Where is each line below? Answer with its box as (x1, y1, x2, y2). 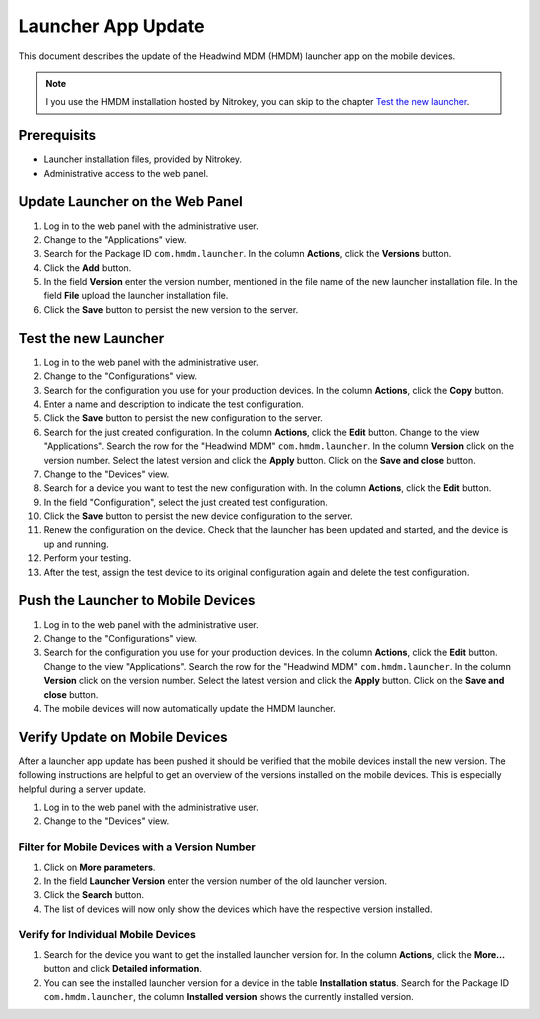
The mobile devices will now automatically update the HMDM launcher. (43, 702, 337, 714)
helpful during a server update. (18, 783, 147, 795)
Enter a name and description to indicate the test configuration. (43, 398, 304, 410)
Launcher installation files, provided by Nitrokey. (43, 153, 243, 165)
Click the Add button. (43, 261, 132, 274)
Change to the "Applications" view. (43, 233, 187, 245)
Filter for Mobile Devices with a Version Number (18, 840, 256, 854)
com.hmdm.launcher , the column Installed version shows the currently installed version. (43, 990, 414, 1002)
